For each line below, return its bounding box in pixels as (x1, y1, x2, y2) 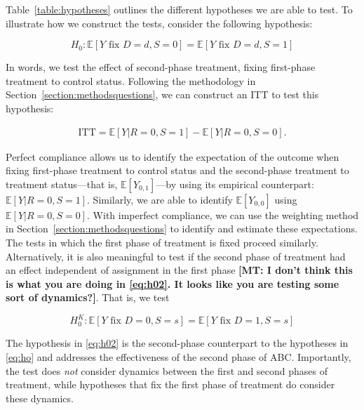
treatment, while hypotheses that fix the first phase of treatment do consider (6, 377, 335, 392)
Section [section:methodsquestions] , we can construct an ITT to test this (6, 87, 319, 102)
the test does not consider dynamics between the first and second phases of (6, 363, 328, 378)
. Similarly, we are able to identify (87, 192, 233, 206)
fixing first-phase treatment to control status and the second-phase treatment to (6, 163, 349, 178)
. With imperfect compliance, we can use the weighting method (87, 207, 359, 222)
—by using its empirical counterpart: (156, 176, 314, 191)
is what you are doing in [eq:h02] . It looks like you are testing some (6, 276, 339, 291)
